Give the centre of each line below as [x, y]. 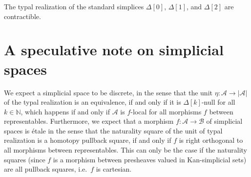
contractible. [22, 16]
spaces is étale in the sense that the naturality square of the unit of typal [113, 130]
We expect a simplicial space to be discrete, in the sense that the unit [108, 92]
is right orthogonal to [211, 140]
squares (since [25, 159]
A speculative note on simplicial [114, 50]
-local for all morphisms [166, 111]
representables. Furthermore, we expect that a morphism [89, 121]
